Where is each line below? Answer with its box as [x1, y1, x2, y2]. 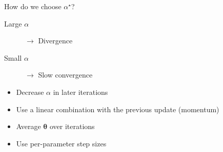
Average [16, 121, 41, 132]
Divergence [38, 35, 73, 46]
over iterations [49, 121, 95, 132]
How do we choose [4, 1, 62, 11]
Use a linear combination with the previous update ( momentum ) [16, 104, 219, 114]
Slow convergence [38, 69, 93, 80]
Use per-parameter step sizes [16, 138, 107, 148]
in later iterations [53, 86, 108, 97]
